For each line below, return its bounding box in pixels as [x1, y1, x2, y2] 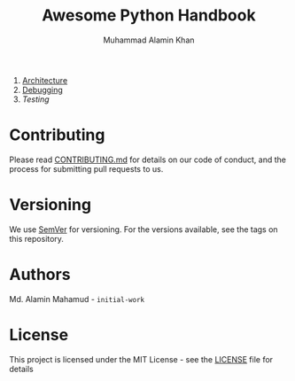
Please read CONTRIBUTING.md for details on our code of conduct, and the [9, 154, 286, 165]
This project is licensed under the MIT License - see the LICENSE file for [9, 354, 273, 364]
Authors [9, 265, 71, 284]
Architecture [21, 74, 68, 85]
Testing [21, 94, 50, 105]
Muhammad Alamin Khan [103, 35, 195, 45]
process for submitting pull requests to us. [9, 163, 164, 174]
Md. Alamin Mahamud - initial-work [9, 293, 144, 304]
